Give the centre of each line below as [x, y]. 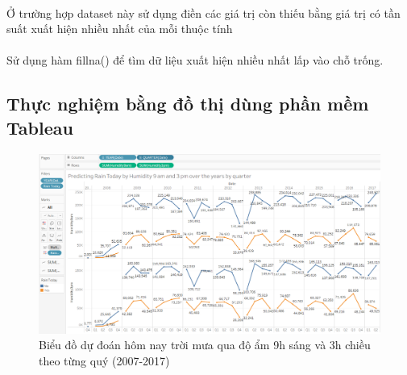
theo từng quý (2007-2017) [104, 360]
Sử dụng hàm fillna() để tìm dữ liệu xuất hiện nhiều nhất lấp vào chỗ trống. [195, 60]
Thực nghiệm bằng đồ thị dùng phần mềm [188, 104]
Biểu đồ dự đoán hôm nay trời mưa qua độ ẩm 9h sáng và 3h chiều [205, 345]
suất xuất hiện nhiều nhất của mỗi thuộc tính [120, 29]
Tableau [40, 127]
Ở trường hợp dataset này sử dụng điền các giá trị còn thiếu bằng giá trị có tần [203, 12]
